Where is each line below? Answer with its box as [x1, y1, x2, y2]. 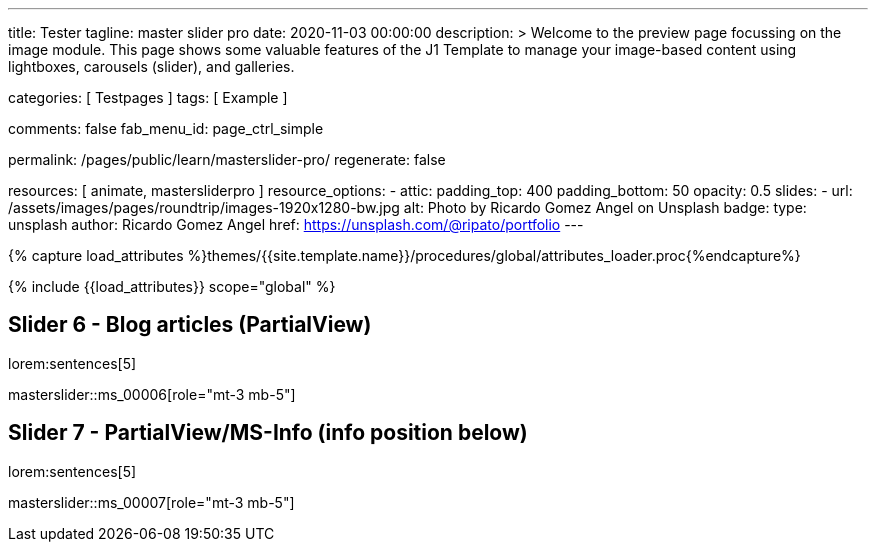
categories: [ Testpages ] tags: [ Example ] [8, 89, 288, 106]
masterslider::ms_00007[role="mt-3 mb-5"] [8, 493, 295, 511]
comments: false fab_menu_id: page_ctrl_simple [8, 120, 324, 137]
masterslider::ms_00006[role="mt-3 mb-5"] [8, 385, 296, 403]
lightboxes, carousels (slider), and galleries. [8, 58, 295, 75]
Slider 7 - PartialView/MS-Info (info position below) [8, 420, 528, 446]
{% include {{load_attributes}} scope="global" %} [8, 278, 336, 295]
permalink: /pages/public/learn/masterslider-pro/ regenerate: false [8, 151, 446, 168]
